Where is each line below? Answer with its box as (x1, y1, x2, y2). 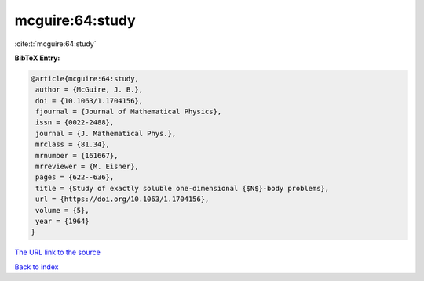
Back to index (14, 262, 59, 272)
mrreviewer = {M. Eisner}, (35, 162, 139, 171)
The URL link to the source (14, 247, 101, 258)
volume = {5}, (35, 206, 90, 214)
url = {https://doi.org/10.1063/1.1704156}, (35, 195, 210, 204)
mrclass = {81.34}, (35, 140, 110, 149)
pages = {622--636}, (35, 173, 115, 182)
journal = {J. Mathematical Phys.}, (35, 129, 177, 138)
